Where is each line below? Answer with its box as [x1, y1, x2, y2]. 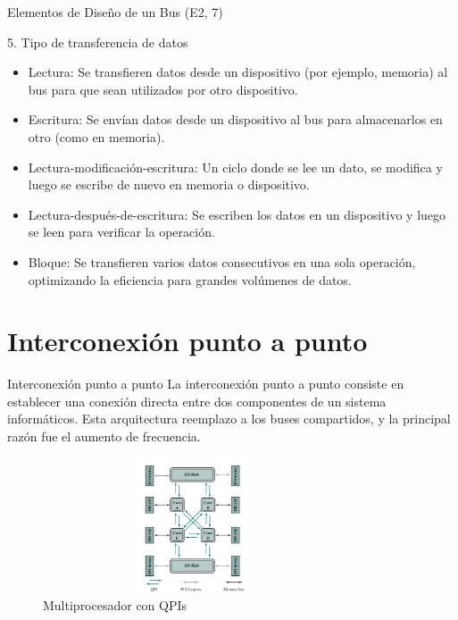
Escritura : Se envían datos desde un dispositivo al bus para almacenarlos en [28, 110, 443, 129]
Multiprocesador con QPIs [43, 596, 187, 615]
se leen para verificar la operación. [28, 222, 215, 241]
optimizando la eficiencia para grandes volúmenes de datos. [28, 270, 352, 289]
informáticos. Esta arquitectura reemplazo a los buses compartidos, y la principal [7, 409, 451, 428]
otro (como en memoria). [28, 127, 165, 146]
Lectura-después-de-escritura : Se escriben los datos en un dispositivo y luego [28, 205, 446, 223]
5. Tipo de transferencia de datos [7, 32, 188, 51]
